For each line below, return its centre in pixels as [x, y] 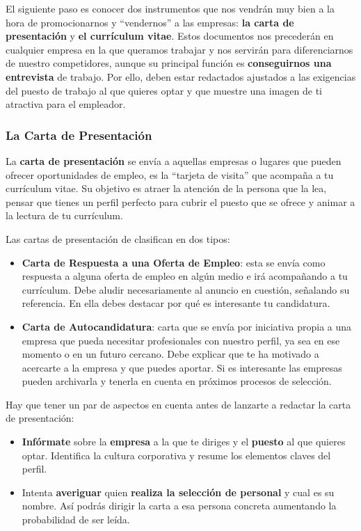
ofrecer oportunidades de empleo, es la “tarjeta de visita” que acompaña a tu [170, 174]
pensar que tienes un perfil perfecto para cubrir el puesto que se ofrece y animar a [180, 201]
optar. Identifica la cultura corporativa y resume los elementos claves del [176, 455]
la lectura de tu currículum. [64, 215]
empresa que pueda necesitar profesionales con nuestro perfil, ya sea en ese [181, 340]
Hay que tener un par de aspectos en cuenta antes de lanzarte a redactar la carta [178, 404]
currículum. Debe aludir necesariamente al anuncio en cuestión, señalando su [186, 289]
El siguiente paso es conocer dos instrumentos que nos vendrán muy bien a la [170, 8]
